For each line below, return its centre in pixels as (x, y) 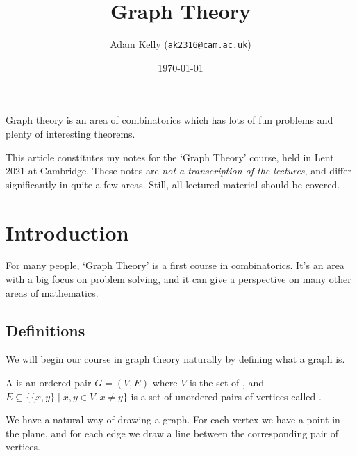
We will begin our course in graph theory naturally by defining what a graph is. (175, 359)
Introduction (67, 232)
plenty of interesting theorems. (70, 133)
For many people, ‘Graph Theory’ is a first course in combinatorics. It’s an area (175, 265)
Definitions (45, 330)
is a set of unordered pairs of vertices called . (226, 396)
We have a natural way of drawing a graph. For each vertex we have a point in (173, 420)
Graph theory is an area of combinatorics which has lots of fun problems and (169, 120)
